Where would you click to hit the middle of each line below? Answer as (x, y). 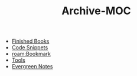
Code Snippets (30, 47)
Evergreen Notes (32, 66)
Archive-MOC (96, 11)
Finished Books (30, 41)
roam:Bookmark (31, 54)
